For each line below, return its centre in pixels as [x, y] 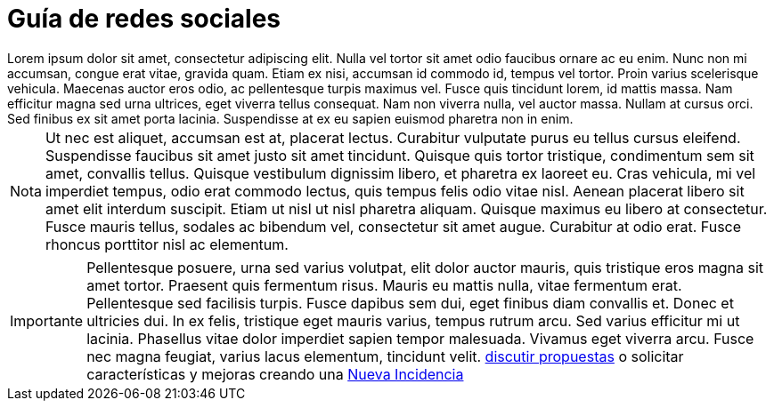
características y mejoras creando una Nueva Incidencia [275, 374]
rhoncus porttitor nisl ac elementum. [167, 244]
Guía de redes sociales [144, 19]
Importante [47, 320]
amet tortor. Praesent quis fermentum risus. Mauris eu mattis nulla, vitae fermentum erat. [384, 285]
